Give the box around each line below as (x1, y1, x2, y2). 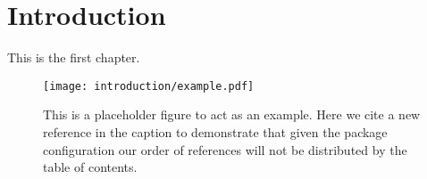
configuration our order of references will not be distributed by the (43, 140, 407, 159)
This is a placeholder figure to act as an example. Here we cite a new (43, 105, 421, 124)
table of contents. (43, 158, 138, 176)
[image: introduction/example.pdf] (43, 79, 255, 93)
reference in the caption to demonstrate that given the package (43, 122, 388, 141)
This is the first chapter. (7, 48, 140, 67)
